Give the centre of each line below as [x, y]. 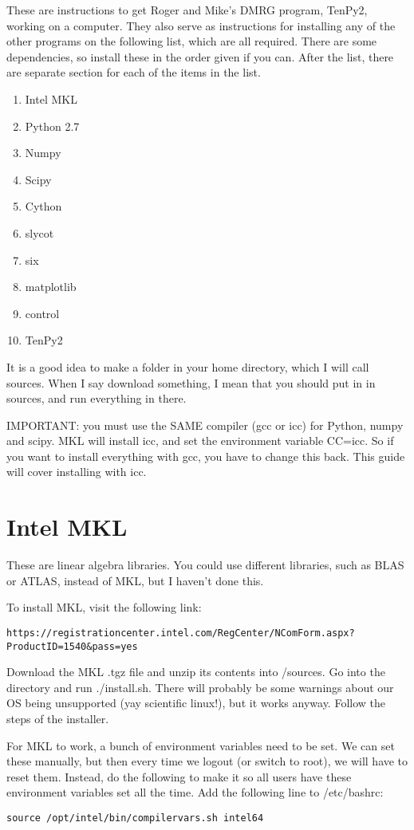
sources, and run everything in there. [97, 398]
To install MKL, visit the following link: [104, 607]
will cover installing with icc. [77, 472]
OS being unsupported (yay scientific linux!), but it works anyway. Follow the [196, 703]
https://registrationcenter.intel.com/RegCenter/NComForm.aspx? [181, 633]
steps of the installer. [58, 719]
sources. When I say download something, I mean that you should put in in [191, 382]
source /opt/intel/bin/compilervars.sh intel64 [135, 818]
